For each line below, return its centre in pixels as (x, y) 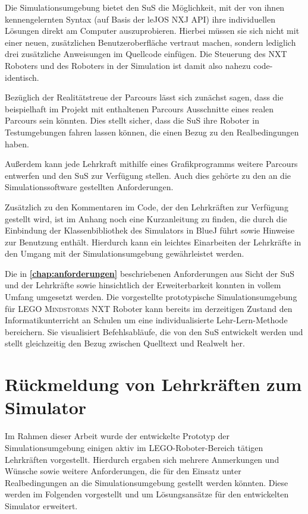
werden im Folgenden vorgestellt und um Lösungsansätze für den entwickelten (147, 494)
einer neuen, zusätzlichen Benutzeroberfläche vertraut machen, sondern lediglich (150, 42)
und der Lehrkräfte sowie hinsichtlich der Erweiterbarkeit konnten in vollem (143, 285)
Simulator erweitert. (41, 505)
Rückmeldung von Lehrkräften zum (153, 384)
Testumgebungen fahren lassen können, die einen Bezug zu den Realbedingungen (152, 132)
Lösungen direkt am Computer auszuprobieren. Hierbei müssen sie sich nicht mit (152, 31)
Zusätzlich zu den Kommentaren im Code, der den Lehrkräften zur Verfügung (147, 206)
